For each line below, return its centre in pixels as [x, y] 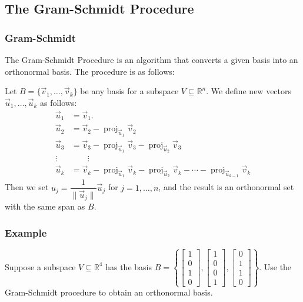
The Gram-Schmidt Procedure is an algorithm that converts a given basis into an [151, 59]
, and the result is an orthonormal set [226, 187]
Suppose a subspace [40, 266]
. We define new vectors [249, 91]
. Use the [275, 266]
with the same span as [45, 206]
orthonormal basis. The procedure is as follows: [90, 71]
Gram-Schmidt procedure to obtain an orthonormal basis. [109, 292]
